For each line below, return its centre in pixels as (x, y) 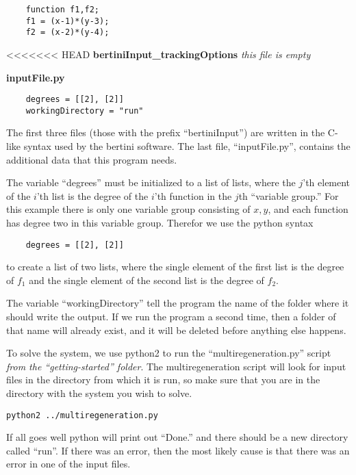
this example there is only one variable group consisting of (128, 209)
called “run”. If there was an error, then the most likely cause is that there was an (178, 450)
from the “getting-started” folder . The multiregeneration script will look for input (176, 366)
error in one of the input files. (68, 464)
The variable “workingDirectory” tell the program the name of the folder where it (178, 303)
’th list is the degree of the (92, 195)
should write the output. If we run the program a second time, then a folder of (171, 317)
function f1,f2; (63, 10)
